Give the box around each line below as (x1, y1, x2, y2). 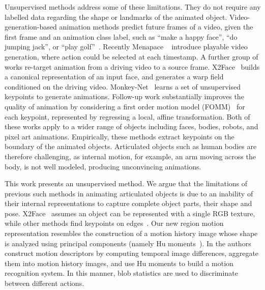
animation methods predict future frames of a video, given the (59, 21, 253, 32)
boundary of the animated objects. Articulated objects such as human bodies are (5, 141, 257, 152)
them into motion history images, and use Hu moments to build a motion (5, 257, 233, 268)
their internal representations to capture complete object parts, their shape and (5, 198, 252, 209)
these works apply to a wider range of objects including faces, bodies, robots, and (5, 121, 258, 132)
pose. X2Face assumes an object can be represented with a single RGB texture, (5, 208, 255, 218)
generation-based (5, 21, 57, 32)
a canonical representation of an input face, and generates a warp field (5, 71, 224, 82)
